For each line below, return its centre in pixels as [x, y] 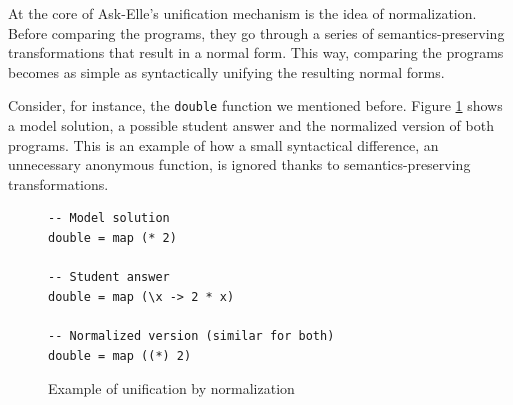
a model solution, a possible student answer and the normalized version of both [251, 125]
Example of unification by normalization [171, 388]
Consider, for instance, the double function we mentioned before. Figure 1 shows [255, 105]
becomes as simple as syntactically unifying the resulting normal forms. [226, 71]
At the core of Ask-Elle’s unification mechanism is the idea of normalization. [242, 13]
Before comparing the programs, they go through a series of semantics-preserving [256, 32]
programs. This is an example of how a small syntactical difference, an [223, 144]
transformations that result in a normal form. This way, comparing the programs [256, 52]
